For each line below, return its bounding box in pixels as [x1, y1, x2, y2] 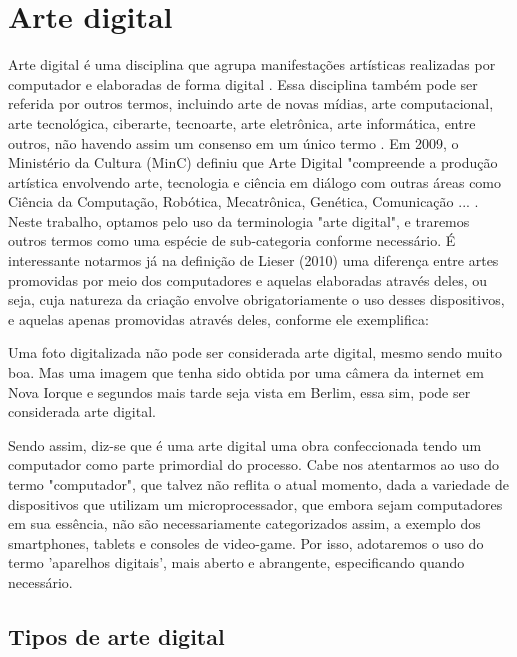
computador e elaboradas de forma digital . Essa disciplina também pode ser [8, 73, 478, 94]
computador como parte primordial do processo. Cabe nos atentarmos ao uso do [8, 454, 499, 475]
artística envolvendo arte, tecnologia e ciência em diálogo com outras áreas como [8, 171, 502, 192]
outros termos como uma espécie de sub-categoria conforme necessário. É [8, 230, 456, 251]
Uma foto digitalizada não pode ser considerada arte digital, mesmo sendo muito [8, 342, 502, 363]
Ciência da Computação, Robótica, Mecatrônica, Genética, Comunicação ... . [8, 191, 479, 212]
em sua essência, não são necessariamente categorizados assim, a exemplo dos [8, 513, 481, 534]
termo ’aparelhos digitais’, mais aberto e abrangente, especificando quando [8, 552, 465, 573]
